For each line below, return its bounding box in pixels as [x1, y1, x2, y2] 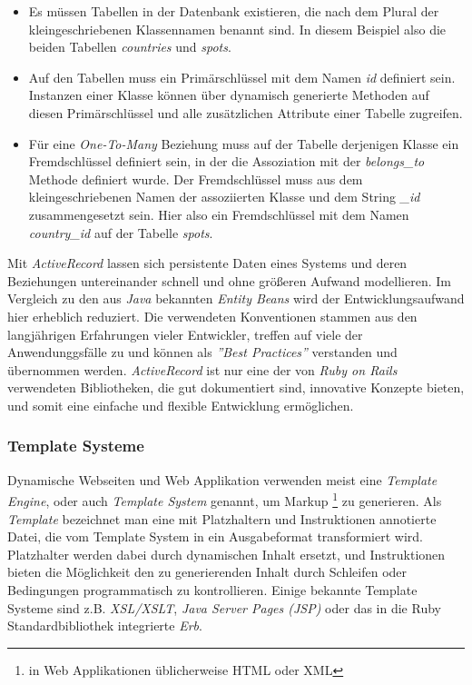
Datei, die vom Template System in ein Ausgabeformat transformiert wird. [7, 527, 423, 546]
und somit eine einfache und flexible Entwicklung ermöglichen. [7, 395, 354, 414]
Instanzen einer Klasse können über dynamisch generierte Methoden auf [28, 85, 429, 104]
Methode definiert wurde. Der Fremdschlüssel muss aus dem [28, 169, 363, 188]
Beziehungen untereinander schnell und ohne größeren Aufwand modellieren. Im [7, 271, 451, 290]
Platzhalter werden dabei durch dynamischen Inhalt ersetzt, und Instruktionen [7, 544, 446, 563]
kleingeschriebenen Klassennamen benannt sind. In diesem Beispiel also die [28, 19, 447, 38]
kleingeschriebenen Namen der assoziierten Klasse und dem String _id [28, 187, 420, 206]
